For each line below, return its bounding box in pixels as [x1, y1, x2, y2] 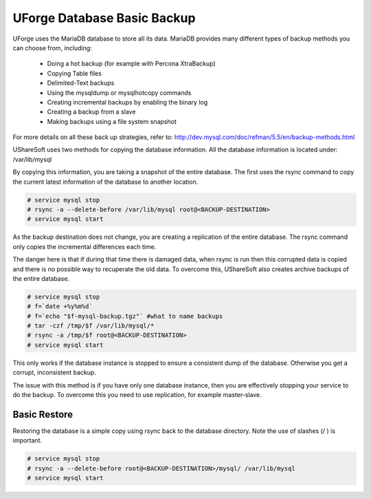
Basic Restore [12, 408, 74, 420]
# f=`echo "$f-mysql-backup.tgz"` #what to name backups [27, 312, 223, 320]
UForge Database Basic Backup [12, 10, 196, 25]
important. [12, 436, 43, 445]
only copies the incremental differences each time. [12, 242, 157, 251]
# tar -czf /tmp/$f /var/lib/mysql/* [27, 322, 155, 330]
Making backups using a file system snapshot [47, 117, 177, 125]
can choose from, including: [12, 43, 92, 52]
